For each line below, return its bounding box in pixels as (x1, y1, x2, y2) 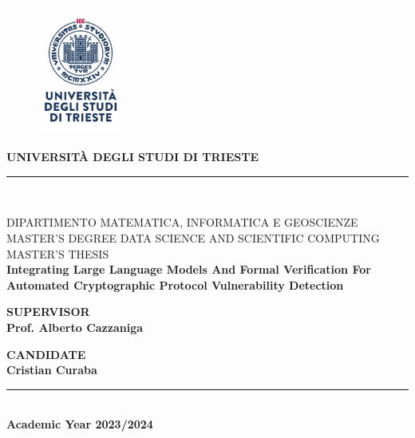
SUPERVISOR (6, 303, 90, 320)
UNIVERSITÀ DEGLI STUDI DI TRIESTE (6, 148, 259, 165)
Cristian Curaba (6, 361, 97, 378)
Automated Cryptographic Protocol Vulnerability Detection (6, 276, 344, 293)
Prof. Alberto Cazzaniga (6, 318, 144, 335)
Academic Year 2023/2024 (6, 416, 153, 432)
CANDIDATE (6, 345, 86, 362)
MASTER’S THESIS (6, 245, 109, 262)
